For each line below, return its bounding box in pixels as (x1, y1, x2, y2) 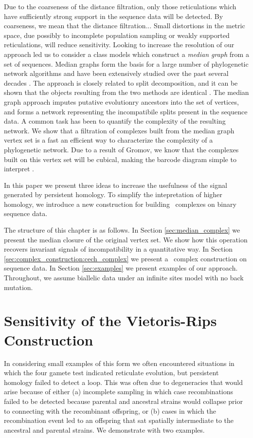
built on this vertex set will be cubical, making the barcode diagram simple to (4, 154, 236, 164)
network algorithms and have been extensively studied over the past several (4, 68, 229, 78)
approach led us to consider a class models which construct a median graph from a (4, 49, 249, 59)
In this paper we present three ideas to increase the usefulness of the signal (4, 180, 227, 190)
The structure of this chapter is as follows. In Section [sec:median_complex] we (4, 225, 240, 235)
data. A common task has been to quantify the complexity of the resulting (4, 116, 226, 126)
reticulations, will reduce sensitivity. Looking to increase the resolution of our (4, 39, 235, 50)
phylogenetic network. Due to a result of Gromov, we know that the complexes (4, 144, 239, 154)
